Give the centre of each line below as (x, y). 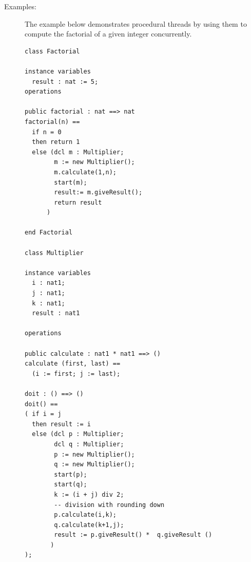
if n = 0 (47, 132)
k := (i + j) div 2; (89, 494)
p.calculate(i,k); (85, 515)
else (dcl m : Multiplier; (78, 152)
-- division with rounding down (109, 505)
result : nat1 (56, 313)
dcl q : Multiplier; (89, 444)
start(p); (71, 474)
